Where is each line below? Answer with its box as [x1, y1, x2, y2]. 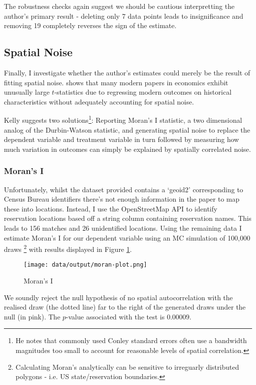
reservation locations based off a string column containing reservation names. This [4, 213, 252, 223]
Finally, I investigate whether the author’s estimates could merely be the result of [4, 67, 251, 77]
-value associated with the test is [66, 311, 165, 321]
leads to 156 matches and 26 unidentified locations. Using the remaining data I [4, 222, 242, 233]
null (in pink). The [4, 311, 61, 321]
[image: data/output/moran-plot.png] [24, 261, 147, 269]
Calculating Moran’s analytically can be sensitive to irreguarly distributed [15, 361, 239, 372]
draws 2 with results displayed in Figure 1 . [4, 243, 132, 254]
